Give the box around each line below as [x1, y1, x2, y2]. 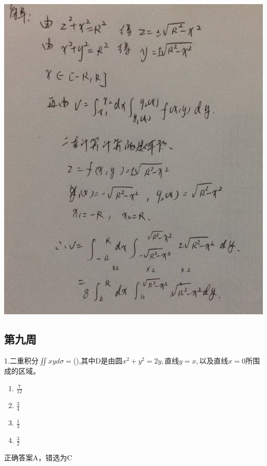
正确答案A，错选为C [4, 452, 72, 462]
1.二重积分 [4, 355, 39, 366]
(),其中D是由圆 [73, 355, 123, 366]
